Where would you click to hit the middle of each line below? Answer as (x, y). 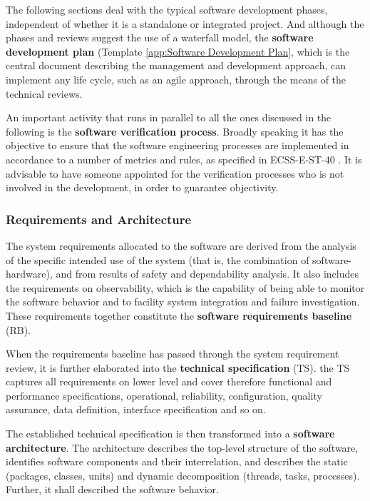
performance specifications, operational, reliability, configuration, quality (164, 395)
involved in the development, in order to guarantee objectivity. (142, 187)
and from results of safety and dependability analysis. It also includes (207, 274)
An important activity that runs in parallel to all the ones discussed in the (169, 117)
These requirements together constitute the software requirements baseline (179, 315)
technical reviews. (44, 93)
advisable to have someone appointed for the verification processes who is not (175, 173)
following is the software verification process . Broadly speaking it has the (175, 131)
